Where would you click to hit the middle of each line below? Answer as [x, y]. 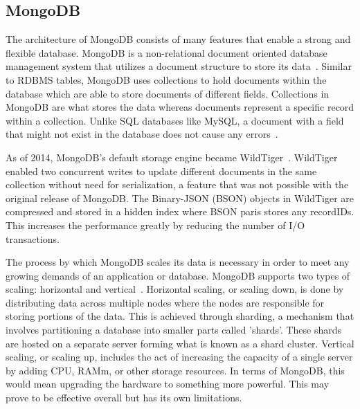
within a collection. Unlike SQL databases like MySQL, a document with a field [175, 120]
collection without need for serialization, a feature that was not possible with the [177, 184]
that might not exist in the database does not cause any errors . [142, 134]
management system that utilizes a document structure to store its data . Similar [179, 66]
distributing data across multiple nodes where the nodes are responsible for [165, 302]
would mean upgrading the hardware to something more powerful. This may [168, 384]
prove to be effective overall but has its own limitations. [124, 398]
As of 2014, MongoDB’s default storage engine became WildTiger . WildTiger [172, 157]
